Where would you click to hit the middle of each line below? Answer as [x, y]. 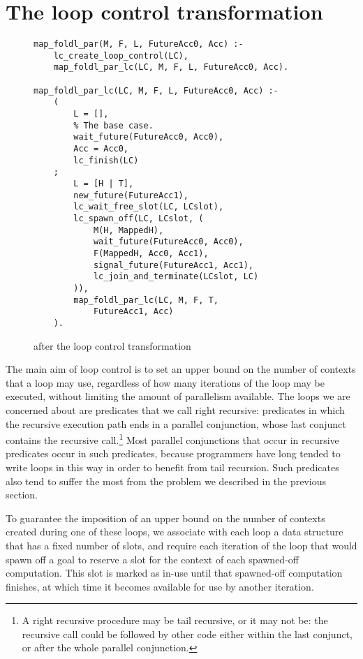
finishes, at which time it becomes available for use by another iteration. [160, 586]
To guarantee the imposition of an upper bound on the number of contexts [165, 518]
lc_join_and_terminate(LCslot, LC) [176, 277]
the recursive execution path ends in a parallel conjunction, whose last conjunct [176, 423]
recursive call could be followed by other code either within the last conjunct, [187, 634]
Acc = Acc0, [101, 149]
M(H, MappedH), [128, 230]
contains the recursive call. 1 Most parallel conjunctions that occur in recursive [172, 439]
